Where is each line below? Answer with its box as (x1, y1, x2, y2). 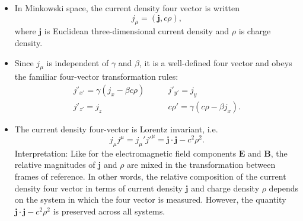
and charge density (191, 181, 260, 194)
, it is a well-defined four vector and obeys (139, 56, 292, 69)
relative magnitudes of (14, 158, 95, 171)
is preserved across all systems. (53, 204, 165, 217)
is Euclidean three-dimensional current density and (44, 25, 229, 37)
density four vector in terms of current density (14, 181, 183, 194)
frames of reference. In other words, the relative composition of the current (14, 170, 286, 182)
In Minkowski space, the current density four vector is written (14, 2, 240, 14)
